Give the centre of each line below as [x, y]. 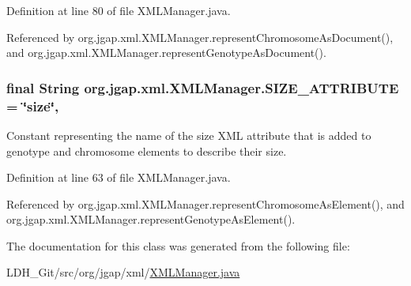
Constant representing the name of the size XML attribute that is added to [189, 135]
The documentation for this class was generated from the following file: [178, 245]
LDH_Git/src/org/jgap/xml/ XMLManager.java [123, 272]
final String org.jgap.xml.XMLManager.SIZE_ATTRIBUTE [203, 87]
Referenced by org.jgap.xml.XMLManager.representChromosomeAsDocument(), [200, 37]
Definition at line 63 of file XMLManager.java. [119, 177]
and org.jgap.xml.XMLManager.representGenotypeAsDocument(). [166, 53]
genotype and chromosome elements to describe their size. [147, 151]
